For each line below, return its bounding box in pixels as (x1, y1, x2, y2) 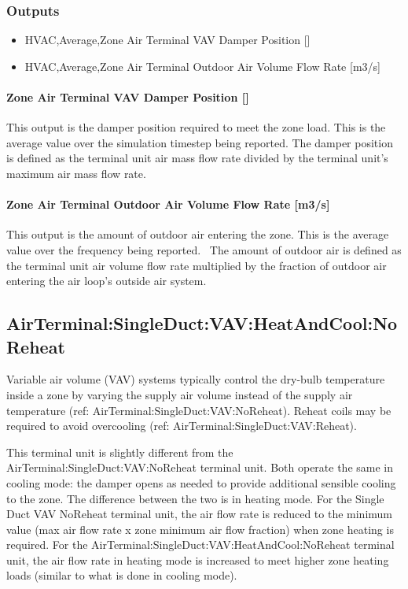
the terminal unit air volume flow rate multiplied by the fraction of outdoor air (6, 257, 387, 273)
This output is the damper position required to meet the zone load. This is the (6, 119, 386, 135)
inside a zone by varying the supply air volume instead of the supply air (6, 386, 353, 402)
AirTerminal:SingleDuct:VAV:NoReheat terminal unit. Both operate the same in (6, 459, 394, 476)
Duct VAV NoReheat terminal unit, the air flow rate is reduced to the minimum (6, 506, 392, 522)
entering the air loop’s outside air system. (6, 272, 207, 289)
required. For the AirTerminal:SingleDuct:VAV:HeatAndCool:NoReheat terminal (6, 536, 395, 553)
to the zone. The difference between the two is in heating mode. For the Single (6, 490, 384, 506)
